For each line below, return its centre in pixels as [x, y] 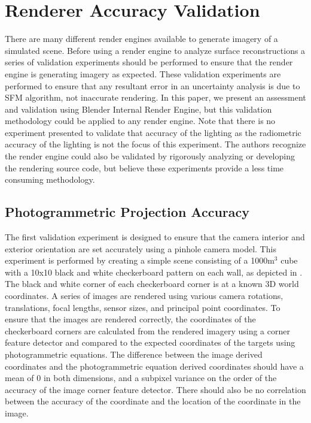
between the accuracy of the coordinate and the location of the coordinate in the [153, 401]
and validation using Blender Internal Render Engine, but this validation [138, 109]
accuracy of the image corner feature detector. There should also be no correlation [155, 389]
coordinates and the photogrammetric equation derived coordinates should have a [154, 366]
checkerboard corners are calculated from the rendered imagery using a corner [147, 330]
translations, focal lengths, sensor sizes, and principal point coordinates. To [143, 307]
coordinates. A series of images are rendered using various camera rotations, [144, 296]
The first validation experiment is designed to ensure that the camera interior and [155, 237]
